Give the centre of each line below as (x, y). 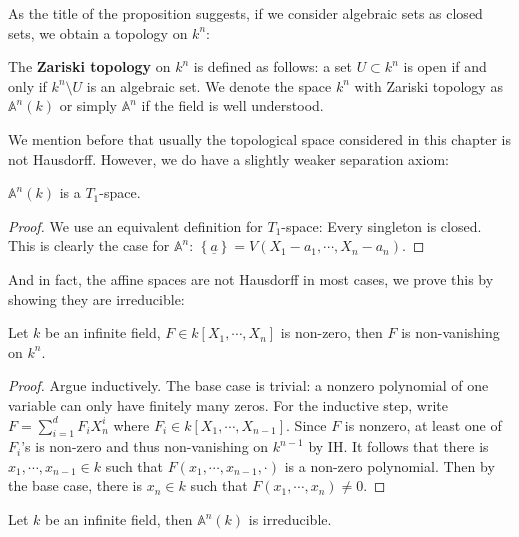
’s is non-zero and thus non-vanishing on (145, 446)
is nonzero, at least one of (423, 424)
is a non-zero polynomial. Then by (389, 465)
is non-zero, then (331, 332)
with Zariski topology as (428, 85)
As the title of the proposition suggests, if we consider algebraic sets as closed (245, 13)
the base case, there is (75, 485)
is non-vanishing (450, 332)
